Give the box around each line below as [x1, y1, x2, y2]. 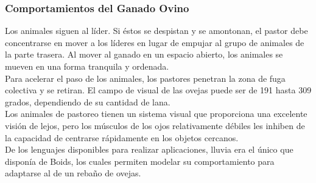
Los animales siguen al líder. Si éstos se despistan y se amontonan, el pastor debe [5, 24, 308, 37]
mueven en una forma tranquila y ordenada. [5, 60, 169, 72]
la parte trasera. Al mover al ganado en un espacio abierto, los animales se [5, 48, 283, 61]
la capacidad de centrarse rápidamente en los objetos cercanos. [5, 131, 239, 144]
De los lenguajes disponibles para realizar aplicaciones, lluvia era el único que [5, 143, 293, 156]
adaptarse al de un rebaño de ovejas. [5, 167, 141, 179]
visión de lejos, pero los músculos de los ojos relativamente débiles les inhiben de [5, 119, 305, 131]
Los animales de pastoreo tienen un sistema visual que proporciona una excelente [5, 107, 307, 120]
